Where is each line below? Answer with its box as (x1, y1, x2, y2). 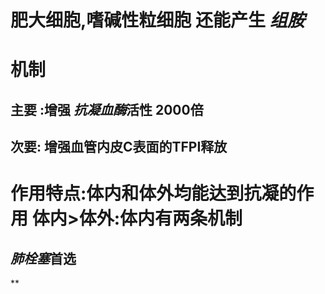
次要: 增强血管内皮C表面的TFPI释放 (10, 139, 228, 156)
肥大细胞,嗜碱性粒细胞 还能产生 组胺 (10, 9, 305, 32)
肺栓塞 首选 (10, 250, 77, 267)
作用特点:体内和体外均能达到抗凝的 (10, 182, 297, 205)
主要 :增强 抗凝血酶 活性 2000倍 (10, 101, 204, 118)
